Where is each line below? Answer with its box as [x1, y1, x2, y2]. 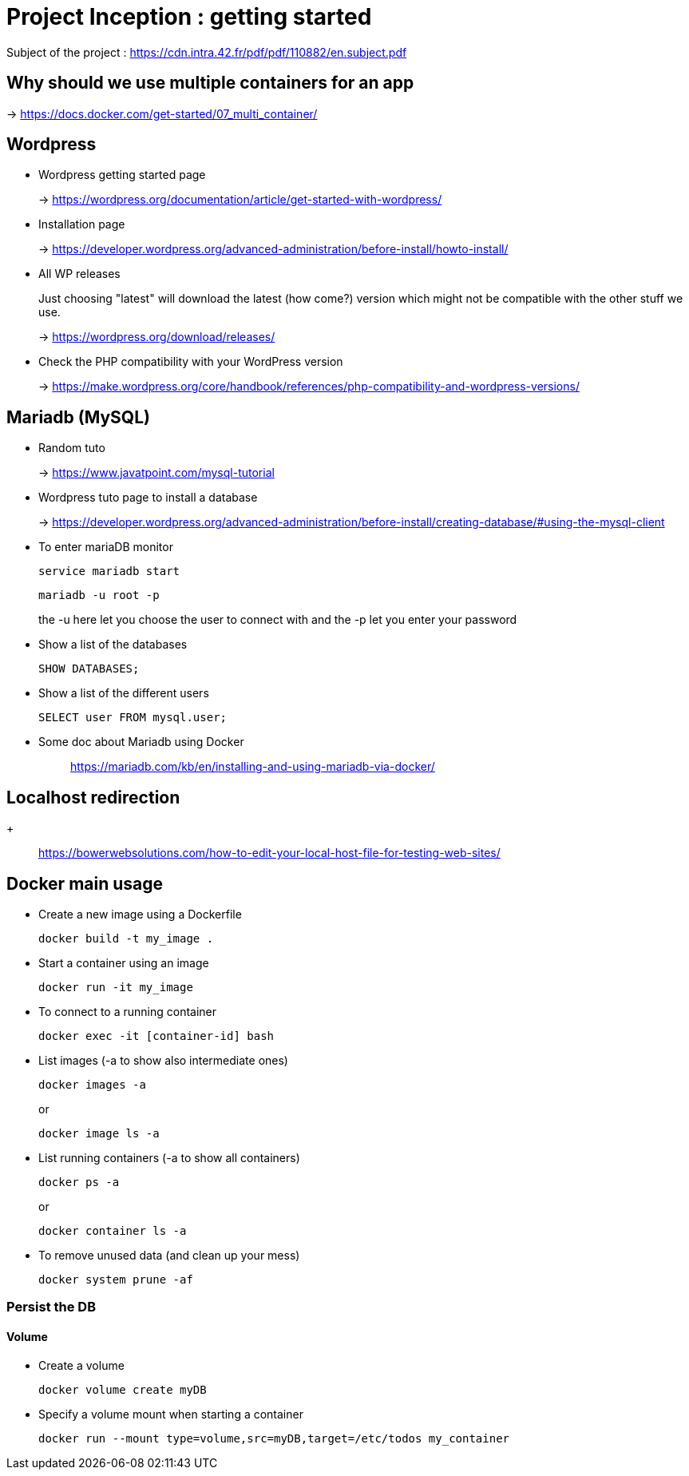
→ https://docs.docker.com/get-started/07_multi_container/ [6, 106, 318, 121]
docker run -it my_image [38, 980, 193, 994]
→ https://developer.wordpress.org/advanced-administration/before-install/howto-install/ [38, 242, 509, 256]
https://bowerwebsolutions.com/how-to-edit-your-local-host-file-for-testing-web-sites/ [38, 846, 501, 860]
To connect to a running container [38, 1004, 217, 1018]
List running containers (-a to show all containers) [38, 1150, 300, 1165]
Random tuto [38, 441, 105, 455]
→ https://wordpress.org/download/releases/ [38, 330, 275, 344]
